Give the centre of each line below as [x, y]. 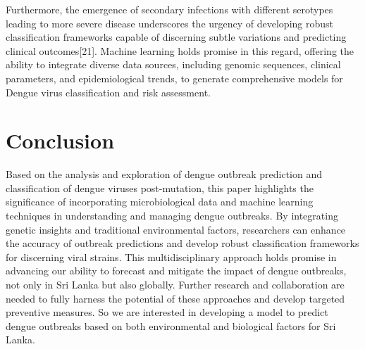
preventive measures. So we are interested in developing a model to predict [167, 312]
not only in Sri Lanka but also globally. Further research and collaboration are [175, 285]
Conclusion [60, 140]
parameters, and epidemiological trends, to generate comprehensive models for [174, 78]
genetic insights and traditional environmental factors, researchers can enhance [176, 229]
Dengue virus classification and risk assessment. [108, 92]
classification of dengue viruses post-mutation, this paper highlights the [160, 188]
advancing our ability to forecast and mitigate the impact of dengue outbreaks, [176, 271]
